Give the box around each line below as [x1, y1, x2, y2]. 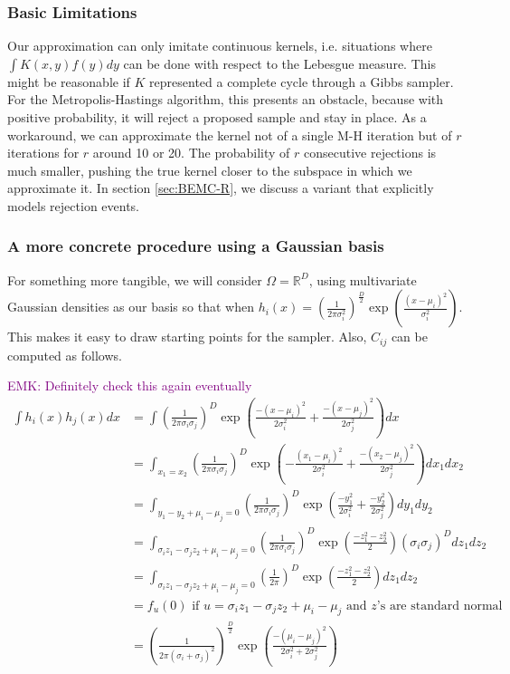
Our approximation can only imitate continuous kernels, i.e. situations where [7, 36, 432, 55]
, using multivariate [308, 270, 417, 289]
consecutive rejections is [303, 143, 437, 162]
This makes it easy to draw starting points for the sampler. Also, [7, 327, 367, 346]
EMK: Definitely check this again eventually [7, 376, 252, 395]
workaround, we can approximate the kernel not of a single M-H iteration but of [7, 125, 452, 144]
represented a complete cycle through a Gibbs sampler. [149, 72, 454, 91]
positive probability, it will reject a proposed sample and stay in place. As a [7, 108, 427, 126]
